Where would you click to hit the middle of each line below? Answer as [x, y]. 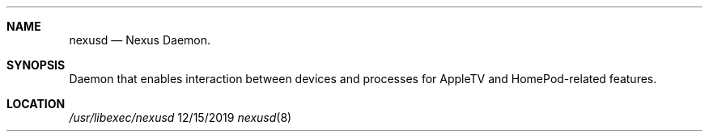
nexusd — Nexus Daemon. [140, 40]
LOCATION [36, 104]
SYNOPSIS [36, 65]
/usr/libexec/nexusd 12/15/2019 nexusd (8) [180, 117]
